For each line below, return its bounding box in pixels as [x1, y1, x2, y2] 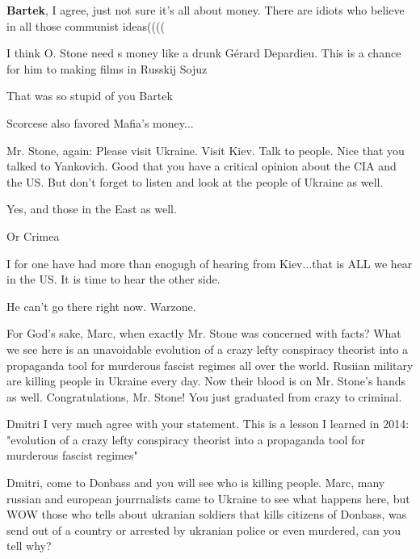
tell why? [6, 537, 52, 554]
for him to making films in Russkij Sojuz [6, 60, 208, 77]
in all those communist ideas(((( [6, 17, 165, 34]
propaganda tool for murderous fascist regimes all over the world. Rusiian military [6, 356, 414, 373]
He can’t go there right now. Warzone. [6, 297, 196, 314]
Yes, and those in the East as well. [6, 200, 177, 217]
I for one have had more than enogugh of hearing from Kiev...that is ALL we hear [6, 254, 413, 271]
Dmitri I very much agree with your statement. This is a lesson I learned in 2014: [6, 415, 409, 432]
